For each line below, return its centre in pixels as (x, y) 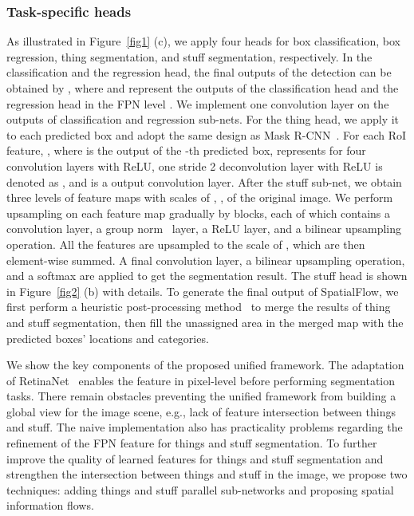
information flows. (50, 505)
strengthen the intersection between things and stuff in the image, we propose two (207, 474)
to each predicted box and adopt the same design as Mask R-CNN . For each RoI (207, 134)
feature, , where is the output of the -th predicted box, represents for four (186, 150)
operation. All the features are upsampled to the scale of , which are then (186, 244)
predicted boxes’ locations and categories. (108, 338)
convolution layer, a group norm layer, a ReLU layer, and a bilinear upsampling (204, 228)
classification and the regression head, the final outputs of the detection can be (199, 72)
